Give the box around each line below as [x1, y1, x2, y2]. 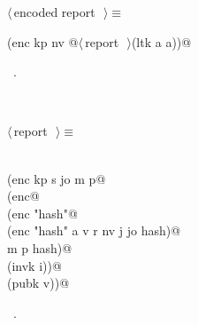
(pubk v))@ [7, 273, 70, 292]
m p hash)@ [7, 238, 72, 257]
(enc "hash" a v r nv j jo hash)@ [7, 221, 181, 240]
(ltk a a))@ [131, 32, 192, 51]
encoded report [13, 3, 95, 20]
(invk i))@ [7, 256, 62, 274]
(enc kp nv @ [7, 32, 79, 51]
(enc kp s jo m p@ [7, 169, 106, 187]
